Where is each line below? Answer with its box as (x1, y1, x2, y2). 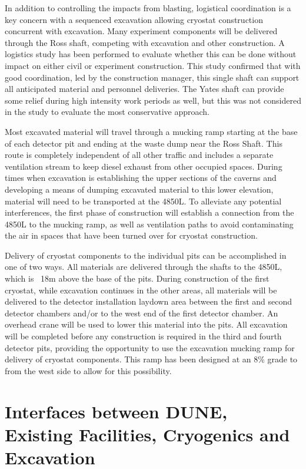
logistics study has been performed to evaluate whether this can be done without (5, 48, 297, 60)
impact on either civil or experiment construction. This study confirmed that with (5, 59, 301, 71)
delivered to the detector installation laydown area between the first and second (5, 295, 292, 308)
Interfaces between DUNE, (5, 399, 228, 423)
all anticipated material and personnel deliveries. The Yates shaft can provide (5, 82, 284, 95)
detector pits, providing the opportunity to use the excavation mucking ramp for (5, 341, 295, 354)
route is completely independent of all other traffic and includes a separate (5, 148, 274, 161)
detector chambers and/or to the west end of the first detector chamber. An (5, 306, 278, 319)
